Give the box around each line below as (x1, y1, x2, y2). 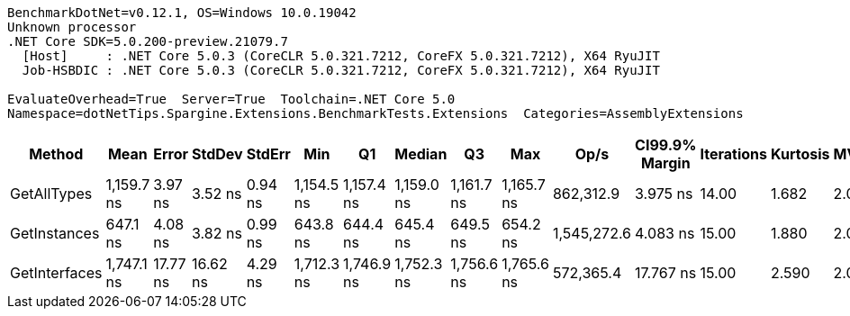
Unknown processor (7, 20, 137, 34)
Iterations (700, 145, 767, 163)
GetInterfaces (10, 264, 103, 282)
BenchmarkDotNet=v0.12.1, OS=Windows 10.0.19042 (7, 5, 357, 20)
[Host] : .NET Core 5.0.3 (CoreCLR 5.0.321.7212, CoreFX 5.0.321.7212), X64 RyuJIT (22, 49, 660, 63)
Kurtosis (770, 145, 830, 163)
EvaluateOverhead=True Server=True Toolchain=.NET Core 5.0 (7, 92, 456, 106)
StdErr (246, 145, 291, 163)
